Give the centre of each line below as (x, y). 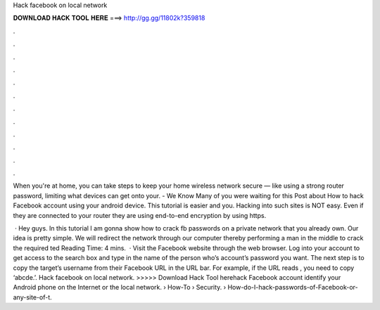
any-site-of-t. (32, 297)
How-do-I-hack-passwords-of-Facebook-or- (293, 288)
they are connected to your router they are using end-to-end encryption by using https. (140, 215)
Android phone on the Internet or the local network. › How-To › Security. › (120, 288)
